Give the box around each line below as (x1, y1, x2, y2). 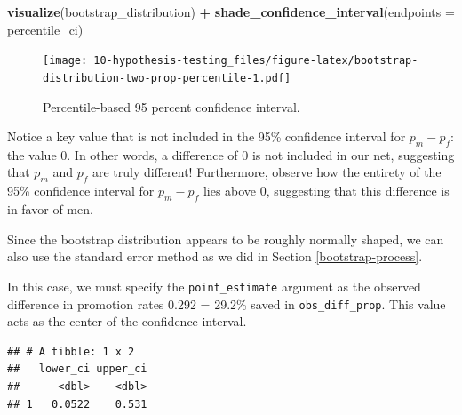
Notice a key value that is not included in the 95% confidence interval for (7, 127, 406, 146)
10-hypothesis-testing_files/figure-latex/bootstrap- (93, 54, 418, 68)
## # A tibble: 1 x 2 (7, 345, 135, 358)
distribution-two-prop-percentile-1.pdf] (43, 71, 291, 84)
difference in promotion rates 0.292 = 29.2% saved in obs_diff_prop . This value (7, 294, 446, 313)
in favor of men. (7, 200, 93, 219)
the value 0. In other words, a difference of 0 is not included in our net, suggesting (7, 145, 455, 164)
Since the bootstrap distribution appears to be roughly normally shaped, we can (7, 229, 444, 248)
